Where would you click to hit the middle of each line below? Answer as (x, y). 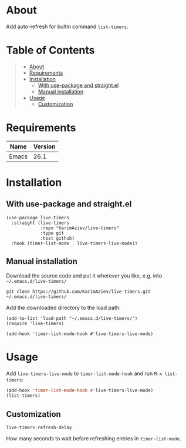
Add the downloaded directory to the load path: (63, 307)
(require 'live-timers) (35, 323)
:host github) (58, 238)
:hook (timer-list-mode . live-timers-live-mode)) (75, 243)
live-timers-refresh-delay (39, 428)
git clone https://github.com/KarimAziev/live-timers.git (78, 292)
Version (44, 146)
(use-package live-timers (38, 218)
